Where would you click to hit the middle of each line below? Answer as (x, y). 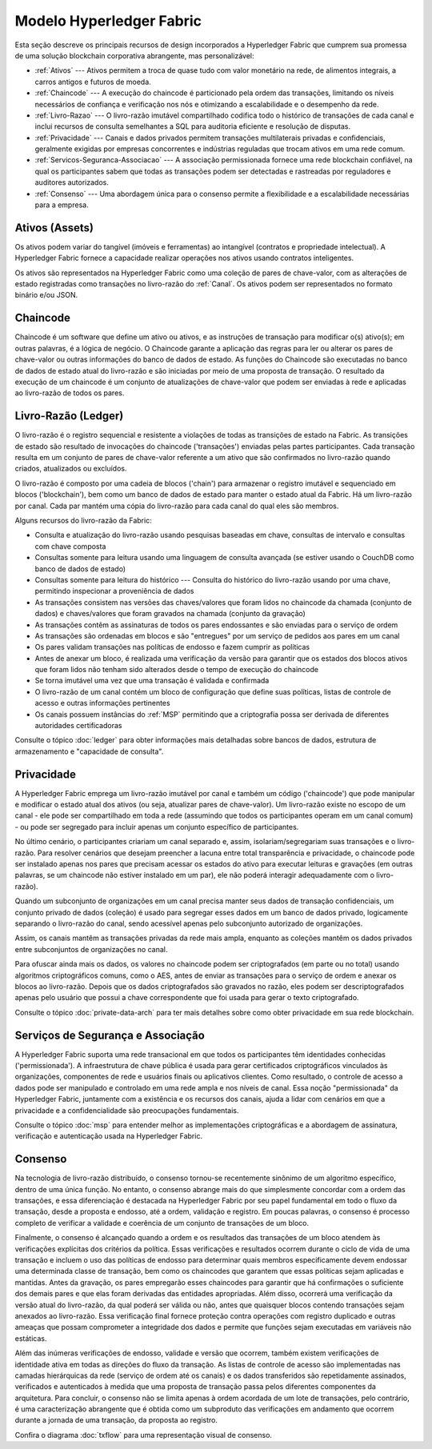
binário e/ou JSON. (46, 295)
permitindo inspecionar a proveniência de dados (114, 591)
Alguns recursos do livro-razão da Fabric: (83, 520)
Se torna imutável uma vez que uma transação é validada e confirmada (152, 681)
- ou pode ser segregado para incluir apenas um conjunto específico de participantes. (157, 827)
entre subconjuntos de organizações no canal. (91, 949)
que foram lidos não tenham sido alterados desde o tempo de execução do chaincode (177, 670)
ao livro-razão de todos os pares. (70, 393)
